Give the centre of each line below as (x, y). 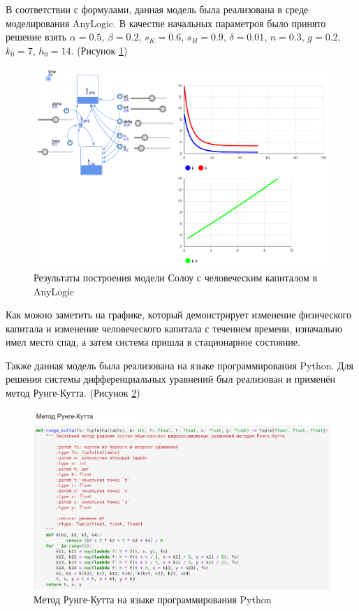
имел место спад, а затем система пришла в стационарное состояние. (153, 342)
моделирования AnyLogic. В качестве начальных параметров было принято (166, 23)
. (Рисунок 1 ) (99, 50)
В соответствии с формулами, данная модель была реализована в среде (157, 9)
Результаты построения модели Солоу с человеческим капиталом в (176, 277)
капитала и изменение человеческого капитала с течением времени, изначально (174, 328)
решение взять (36, 37)
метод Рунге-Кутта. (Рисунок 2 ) (73, 393)
